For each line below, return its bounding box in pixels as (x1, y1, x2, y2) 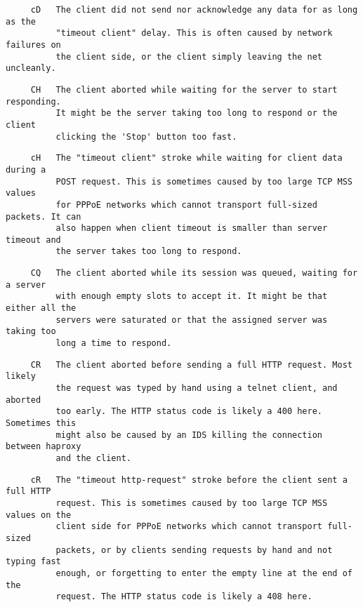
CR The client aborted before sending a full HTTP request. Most (30, 359, 352, 370)
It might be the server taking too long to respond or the (55, 108, 338, 119)
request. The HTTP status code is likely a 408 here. (55, 592, 312, 602)
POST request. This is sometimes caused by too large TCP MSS (55, 176, 352, 187)
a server (6, 279, 46, 290)
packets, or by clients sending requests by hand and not (55, 545, 333, 555)
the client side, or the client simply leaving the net (55, 51, 323, 62)
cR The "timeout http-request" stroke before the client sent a (30, 474, 348, 485)
